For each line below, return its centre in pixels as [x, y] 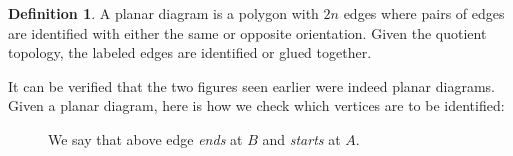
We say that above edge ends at [145, 138]
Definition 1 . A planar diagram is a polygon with [163, 13]
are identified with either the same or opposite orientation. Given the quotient [247, 32]
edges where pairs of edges [424, 13]
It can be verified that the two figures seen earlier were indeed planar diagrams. [251, 85]
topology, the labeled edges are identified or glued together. [190, 52]
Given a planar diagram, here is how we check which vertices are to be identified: [256, 105]
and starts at [301, 138]
